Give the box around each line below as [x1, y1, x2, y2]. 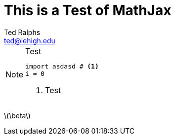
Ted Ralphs [4, 28, 41, 36]
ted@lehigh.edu [4, 36, 55, 45]
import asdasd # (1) [25, 62, 99, 70]
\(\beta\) [4, 111, 31, 120]
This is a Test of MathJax [4, 2, 172, 19]
